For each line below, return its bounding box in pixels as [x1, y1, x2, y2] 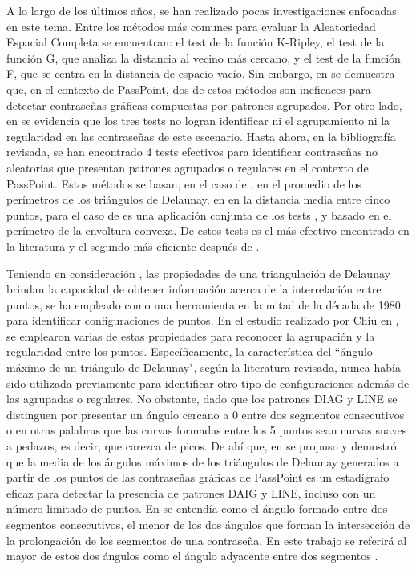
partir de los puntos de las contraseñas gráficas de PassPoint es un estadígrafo [6, 469, 390, 486]
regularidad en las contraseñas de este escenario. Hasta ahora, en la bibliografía [6, 127, 396, 144]
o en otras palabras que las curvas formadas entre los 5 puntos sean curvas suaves [6, 422, 407, 438]
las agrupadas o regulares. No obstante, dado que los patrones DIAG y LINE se [6, 390, 398, 407]
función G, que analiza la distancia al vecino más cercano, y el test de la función [6, 49, 401, 66]
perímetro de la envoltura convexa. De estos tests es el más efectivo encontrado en [6, 222, 410, 239]
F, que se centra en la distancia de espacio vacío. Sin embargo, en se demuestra [6, 65, 395, 82]
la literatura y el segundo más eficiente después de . [6, 237, 260, 254]
